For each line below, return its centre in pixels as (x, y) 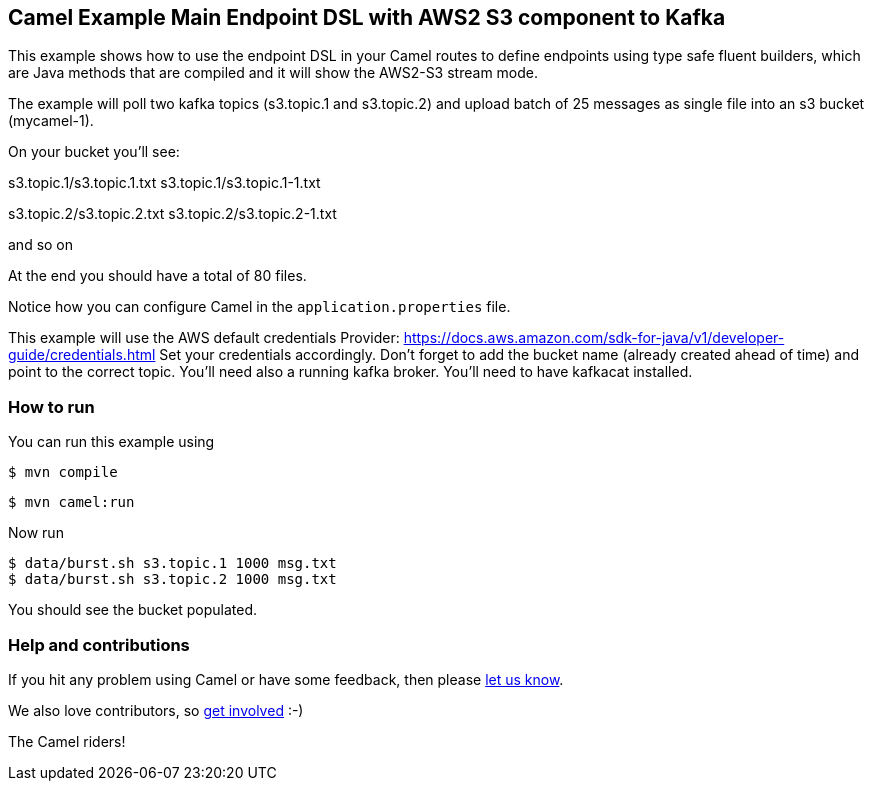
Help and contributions (99, 644)
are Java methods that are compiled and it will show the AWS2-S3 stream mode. (273, 73)
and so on (41, 245)
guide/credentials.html (82, 355)
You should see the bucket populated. (133, 610)
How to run (51, 406)
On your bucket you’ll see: (94, 152)
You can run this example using (111, 442)
